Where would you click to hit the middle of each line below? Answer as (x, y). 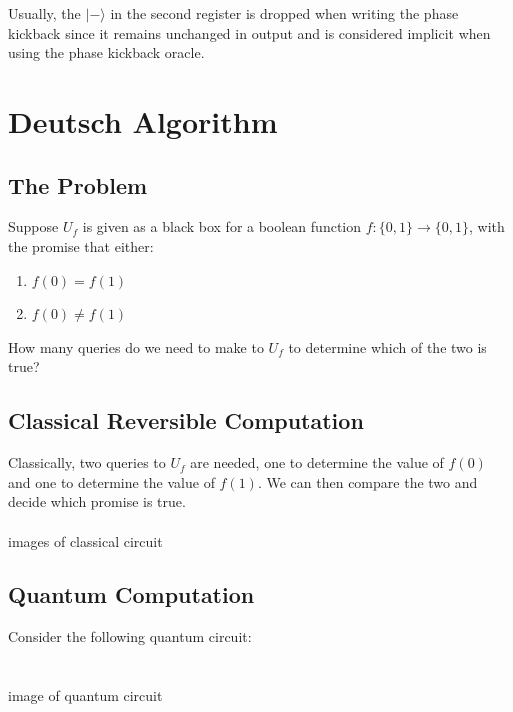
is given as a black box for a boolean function (222, 226)
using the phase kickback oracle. (106, 52)
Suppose (33, 226)
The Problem (78, 184)
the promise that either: (81, 245)
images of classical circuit (85, 540)
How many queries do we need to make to (136, 346)
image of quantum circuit (85, 695)
